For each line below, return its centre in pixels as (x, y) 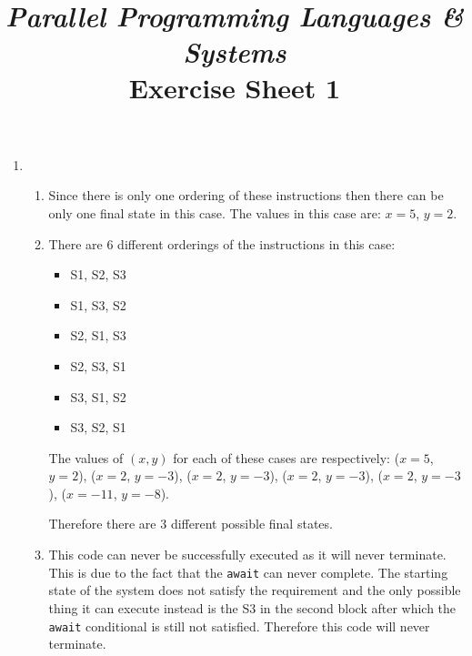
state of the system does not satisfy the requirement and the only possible (255, 590)
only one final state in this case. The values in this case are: (215, 212)
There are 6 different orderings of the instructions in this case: (222, 243)
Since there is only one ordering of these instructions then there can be (246, 195)
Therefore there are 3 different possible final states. (191, 524)
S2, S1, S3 (98, 335)
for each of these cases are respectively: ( (286, 457)
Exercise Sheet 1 (235, 87)
